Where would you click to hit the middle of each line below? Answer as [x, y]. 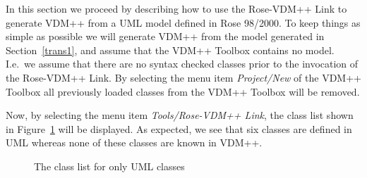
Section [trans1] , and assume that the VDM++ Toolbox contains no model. [170, 50]
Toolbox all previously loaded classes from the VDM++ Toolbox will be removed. [183, 91]
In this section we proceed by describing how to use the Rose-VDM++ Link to [176, 8]
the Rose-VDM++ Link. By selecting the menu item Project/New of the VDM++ [183, 77]
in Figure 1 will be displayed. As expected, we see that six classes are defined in [179, 128]
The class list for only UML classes [109, 166]
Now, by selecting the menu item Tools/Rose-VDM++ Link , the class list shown [180, 115]
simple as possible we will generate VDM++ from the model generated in [165, 36]
